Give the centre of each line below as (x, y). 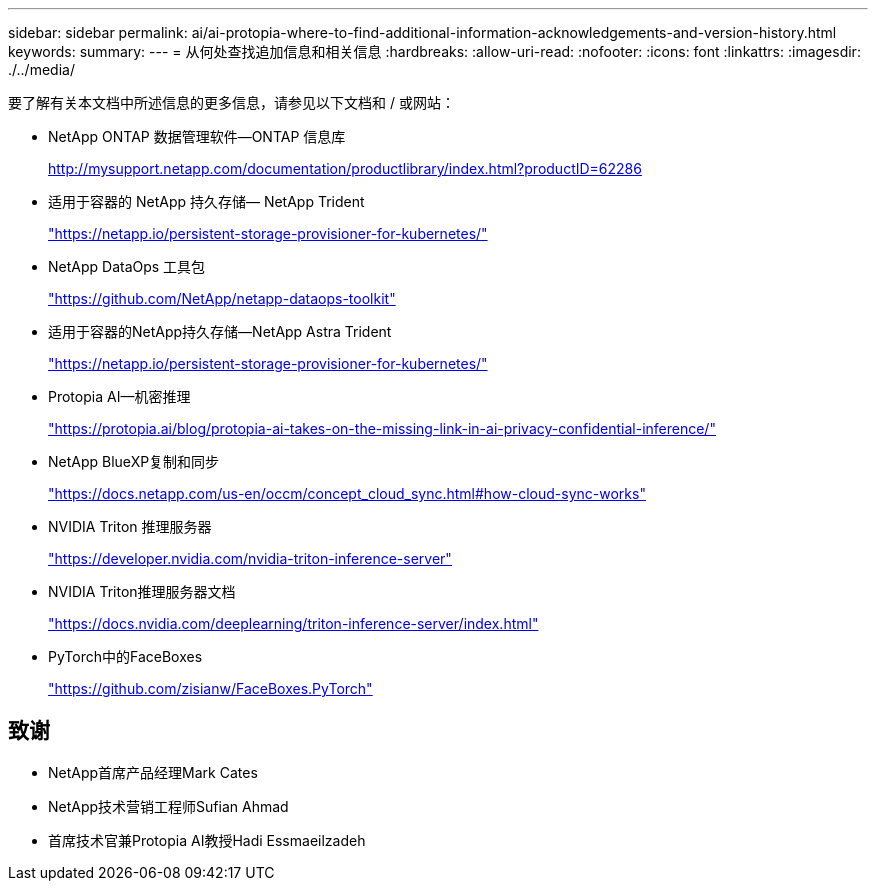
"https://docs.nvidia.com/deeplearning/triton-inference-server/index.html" (293, 623)
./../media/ (41, 69)
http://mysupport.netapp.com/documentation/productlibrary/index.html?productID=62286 (345, 168)
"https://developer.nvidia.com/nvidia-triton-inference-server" (250, 558)
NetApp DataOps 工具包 (127, 266)
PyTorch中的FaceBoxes (125, 656)
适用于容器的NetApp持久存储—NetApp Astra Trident (220, 331)
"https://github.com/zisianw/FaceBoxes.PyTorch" (210, 688)
